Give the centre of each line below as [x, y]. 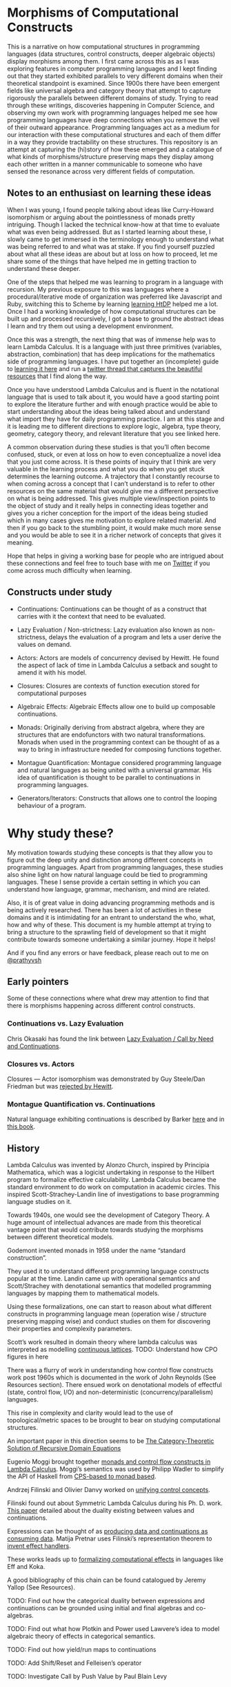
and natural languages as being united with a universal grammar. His [114, 770]
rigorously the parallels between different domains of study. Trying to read [113, 97]
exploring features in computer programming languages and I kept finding [112, 68]
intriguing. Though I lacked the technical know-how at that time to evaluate [113, 224]
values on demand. [44, 644]
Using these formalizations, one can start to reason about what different [109, 1307]
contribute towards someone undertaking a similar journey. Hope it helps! [111, 939]
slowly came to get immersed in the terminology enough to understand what [115, 239]
